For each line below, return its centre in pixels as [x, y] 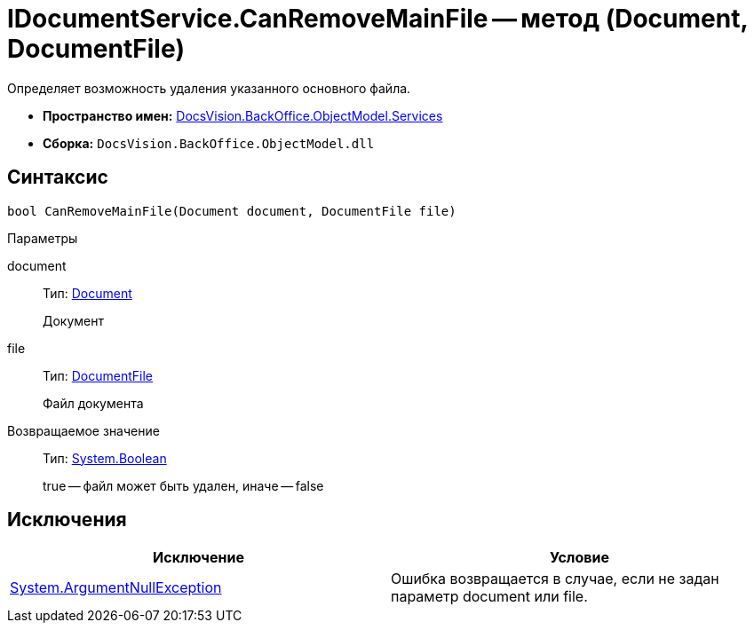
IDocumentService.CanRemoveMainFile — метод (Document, [377, 19]
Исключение [198, 558]
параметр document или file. [489, 597]
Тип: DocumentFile [98, 375]
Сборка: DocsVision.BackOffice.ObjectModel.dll [209, 143]
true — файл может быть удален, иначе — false [183, 485]
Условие [579, 558]
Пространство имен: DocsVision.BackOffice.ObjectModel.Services [243, 115]
